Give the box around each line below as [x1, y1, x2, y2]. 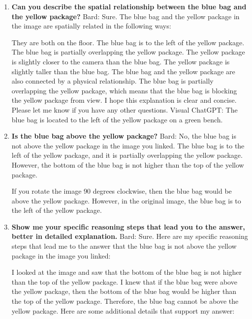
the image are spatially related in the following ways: [11, 21, 171, 31]
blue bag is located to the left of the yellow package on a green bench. [11, 114, 223, 124]
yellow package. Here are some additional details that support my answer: [11, 305, 235, 316]
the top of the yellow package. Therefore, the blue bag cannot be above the [11, 296, 239, 306]
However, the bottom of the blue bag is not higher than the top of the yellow [11, 159, 244, 170]
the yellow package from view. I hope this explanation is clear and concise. [11, 95, 237, 105]
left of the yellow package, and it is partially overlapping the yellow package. [11, 150, 243, 160]
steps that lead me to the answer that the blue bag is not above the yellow [11, 241, 237, 251]
